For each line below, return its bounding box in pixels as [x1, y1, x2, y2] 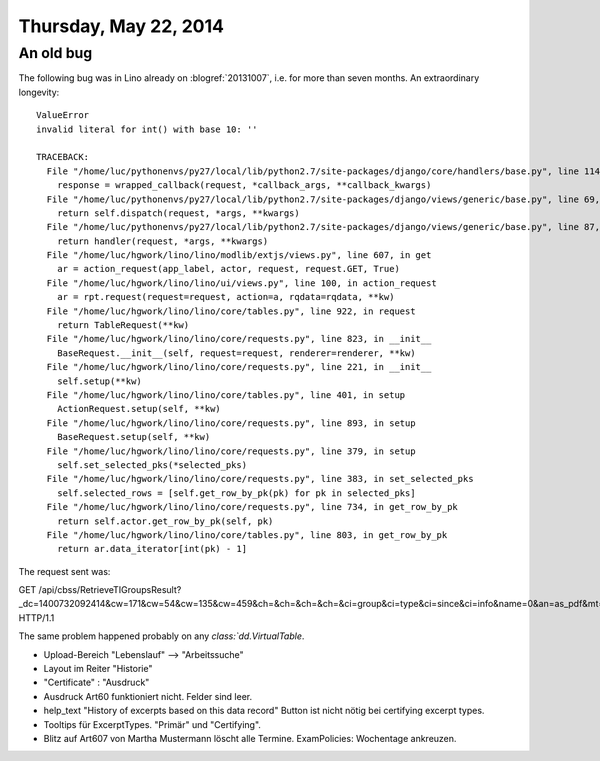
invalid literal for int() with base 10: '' [36, 123, 259, 135]
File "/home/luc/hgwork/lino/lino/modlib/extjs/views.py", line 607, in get [46, 250, 432, 261]
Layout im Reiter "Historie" [43, 663, 153, 675]
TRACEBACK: [36, 151, 90, 163]
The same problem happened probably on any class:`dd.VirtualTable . [18, 630, 305, 642]
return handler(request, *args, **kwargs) [56, 235, 269, 247]
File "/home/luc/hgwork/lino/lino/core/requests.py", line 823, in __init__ [46, 333, 432, 345]
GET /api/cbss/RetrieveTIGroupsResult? [18, 584, 182, 596]
